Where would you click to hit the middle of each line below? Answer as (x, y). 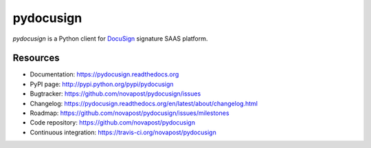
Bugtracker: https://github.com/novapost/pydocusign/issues (115, 94)
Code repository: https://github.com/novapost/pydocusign (113, 123)
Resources (36, 58)
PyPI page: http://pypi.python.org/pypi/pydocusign (102, 84)
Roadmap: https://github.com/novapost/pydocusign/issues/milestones (130, 113)
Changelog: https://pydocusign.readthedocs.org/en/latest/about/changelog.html (144, 103)
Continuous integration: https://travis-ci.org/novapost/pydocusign (123, 132)
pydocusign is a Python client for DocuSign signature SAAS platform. (110, 39)
